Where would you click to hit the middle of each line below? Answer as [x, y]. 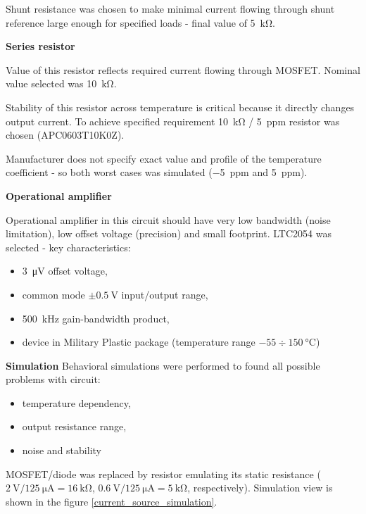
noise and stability [62, 450]
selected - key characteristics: [68, 247]
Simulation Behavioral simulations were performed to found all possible [163, 365]
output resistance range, [74, 426]
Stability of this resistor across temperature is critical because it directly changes [180, 107]
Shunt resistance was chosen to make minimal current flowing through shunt [170, 8]
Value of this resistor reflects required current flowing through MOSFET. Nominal [183, 69]
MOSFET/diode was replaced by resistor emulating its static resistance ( [163, 474]
